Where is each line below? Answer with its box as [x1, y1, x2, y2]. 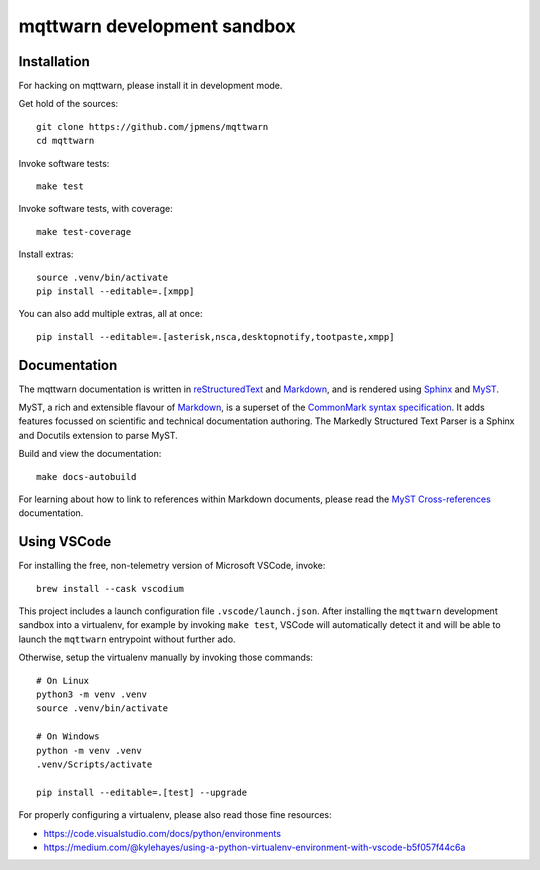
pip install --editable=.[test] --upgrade [36, 786, 248, 798]
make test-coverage [36, 226, 132, 237]
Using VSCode [18, 533, 112, 550]
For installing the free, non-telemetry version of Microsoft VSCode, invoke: [18, 560, 326, 572]
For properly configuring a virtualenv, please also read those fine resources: [18, 809, 332, 821]
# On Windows [36, 731, 100, 742]
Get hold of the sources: [18, 98, 119, 110]
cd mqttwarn [36, 135, 95, 147]
